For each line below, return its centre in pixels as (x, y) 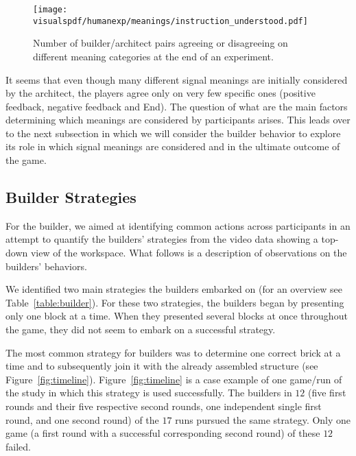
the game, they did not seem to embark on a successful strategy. (141, 329)
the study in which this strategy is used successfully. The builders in (149, 393)
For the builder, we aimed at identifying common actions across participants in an (178, 225)
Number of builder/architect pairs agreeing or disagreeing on (161, 43)
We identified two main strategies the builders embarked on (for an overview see (174, 289)
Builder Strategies (71, 197)
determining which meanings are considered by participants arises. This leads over (178, 120)
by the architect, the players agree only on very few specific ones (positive (161, 93)
